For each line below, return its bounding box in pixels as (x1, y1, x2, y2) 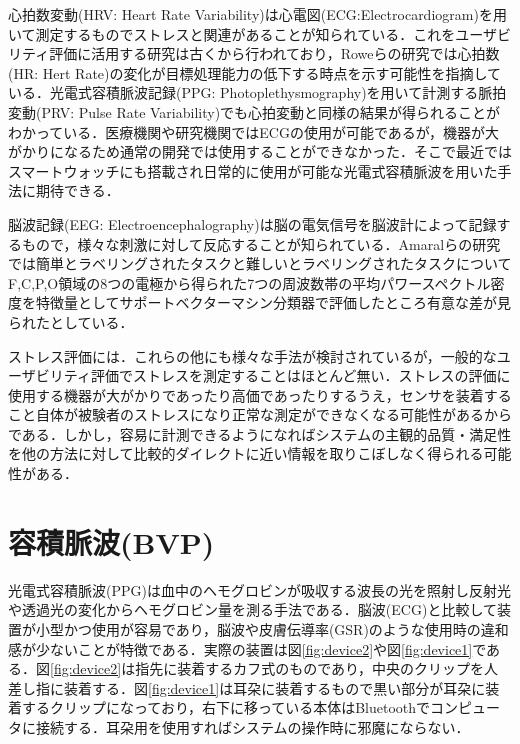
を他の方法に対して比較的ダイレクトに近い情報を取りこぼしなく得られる (8, 443, 484, 464)
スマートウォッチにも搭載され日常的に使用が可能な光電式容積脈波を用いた (8, 160, 498, 181)
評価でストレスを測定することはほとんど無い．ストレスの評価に (90, 365, 511, 386)
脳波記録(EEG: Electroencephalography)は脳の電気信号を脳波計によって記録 (8, 213, 497, 234)
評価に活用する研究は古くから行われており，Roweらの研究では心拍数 (49, 43, 500, 64)
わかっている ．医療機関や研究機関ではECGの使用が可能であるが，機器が (8, 121, 485, 142)
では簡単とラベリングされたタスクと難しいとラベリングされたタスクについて (8, 253, 512, 274)
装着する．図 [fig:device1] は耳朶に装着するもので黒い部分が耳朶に (63, 677, 486, 698)
